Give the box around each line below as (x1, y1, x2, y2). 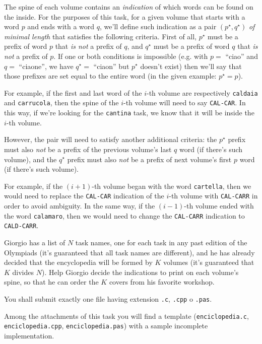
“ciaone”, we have (19, 60, 74, 71)
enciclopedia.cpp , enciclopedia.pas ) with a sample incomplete (4, 320, 208, 331)
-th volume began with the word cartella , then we (92, 180, 251, 191)
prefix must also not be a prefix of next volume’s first (67, 154, 232, 164)
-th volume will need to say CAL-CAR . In (123, 97, 246, 108)
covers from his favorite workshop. (109, 277, 215, 287)
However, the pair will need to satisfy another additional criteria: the (4, 134, 217, 145)
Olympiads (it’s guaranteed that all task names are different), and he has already (4, 247, 255, 257)
